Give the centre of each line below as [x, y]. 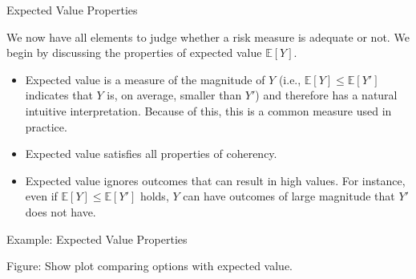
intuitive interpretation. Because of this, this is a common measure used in [208, 110]
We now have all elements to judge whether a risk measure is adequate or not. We [208, 36]
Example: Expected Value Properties [97, 239]
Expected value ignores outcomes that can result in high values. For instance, [215, 180]
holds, [154, 196]
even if [41, 196]
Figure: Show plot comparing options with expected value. [149, 266]
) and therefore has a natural [326, 95]
